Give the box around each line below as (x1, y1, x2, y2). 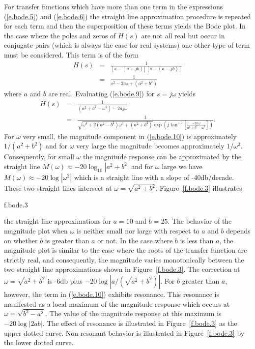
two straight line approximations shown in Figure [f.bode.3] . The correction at (4, 264, 240, 274)
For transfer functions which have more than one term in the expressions (4, 1, 223, 11)
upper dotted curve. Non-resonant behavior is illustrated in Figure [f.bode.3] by (4, 327, 245, 338)
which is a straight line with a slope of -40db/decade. (74, 172, 234, 182)
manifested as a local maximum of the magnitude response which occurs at (4, 298, 230, 309)
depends (226, 225, 251, 235)
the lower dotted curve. (4, 337, 74, 348)
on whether (4, 235, 38, 245)
